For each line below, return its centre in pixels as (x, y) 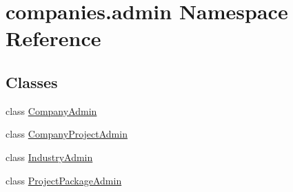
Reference (53, 38)
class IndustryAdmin (49, 157)
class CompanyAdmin (51, 110)
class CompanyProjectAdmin (67, 134)
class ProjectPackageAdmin (64, 180)
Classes (32, 82)
